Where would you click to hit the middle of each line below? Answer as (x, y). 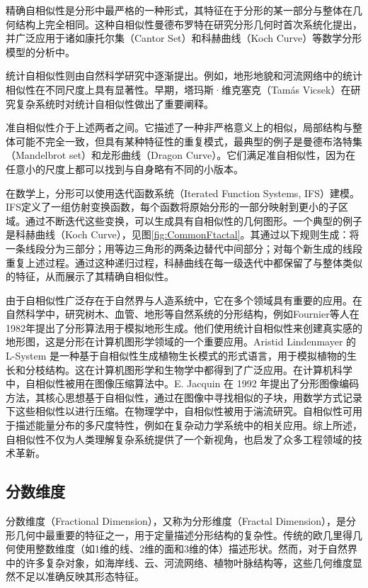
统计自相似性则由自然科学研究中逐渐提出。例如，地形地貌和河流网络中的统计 (184, 76)
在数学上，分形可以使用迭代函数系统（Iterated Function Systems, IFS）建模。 (183, 193)
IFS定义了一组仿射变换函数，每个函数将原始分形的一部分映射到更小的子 (172, 207)
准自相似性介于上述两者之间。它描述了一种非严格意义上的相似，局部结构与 (179, 127)
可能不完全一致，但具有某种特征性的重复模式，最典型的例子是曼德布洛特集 (189, 141)
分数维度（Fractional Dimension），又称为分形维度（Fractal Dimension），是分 (181, 521)
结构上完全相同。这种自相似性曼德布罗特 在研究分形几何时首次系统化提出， (189, 24)
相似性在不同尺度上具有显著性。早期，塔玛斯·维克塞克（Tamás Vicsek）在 (178, 89)
